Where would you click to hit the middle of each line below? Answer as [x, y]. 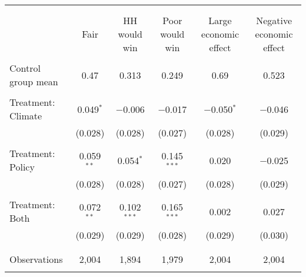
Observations [36, 259]
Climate [26, 116]
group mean [34, 81]
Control [25, 68]
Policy [22, 167]
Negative [274, 20]
